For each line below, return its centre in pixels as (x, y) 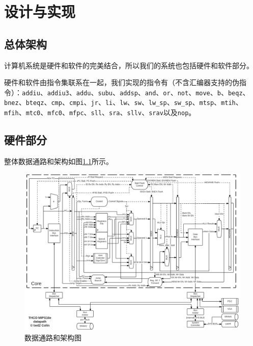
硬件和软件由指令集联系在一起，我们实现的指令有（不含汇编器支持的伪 (122, 82)
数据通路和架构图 (53, 338)
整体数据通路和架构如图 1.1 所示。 (59, 161)
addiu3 (58, 93)
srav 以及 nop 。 (172, 112)
